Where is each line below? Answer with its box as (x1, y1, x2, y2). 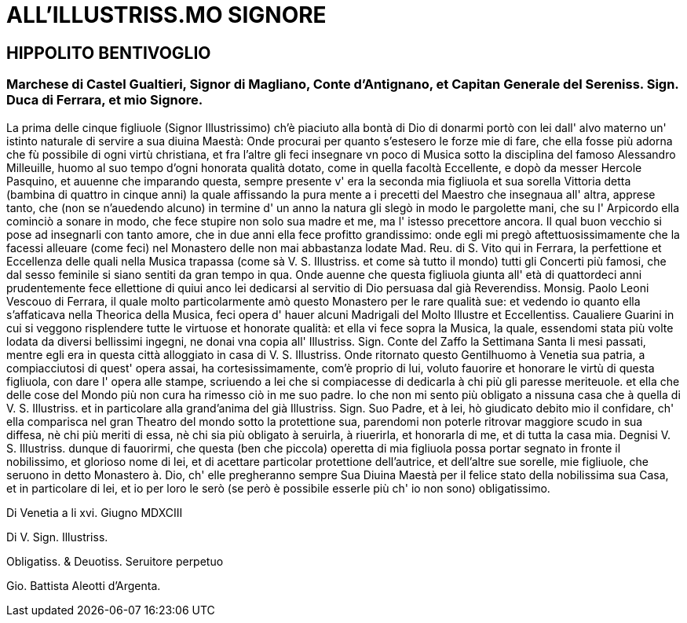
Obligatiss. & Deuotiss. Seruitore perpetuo (6, 554, 224, 568)
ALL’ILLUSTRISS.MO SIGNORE (6, 2, 327, 28)
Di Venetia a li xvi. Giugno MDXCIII (6, 505, 183, 519)
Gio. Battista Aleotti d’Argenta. (6, 578, 161, 592)
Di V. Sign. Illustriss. (6, 530, 108, 544)
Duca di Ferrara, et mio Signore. (6, 92, 203, 108)
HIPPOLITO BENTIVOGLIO (6, 42, 211, 63)
